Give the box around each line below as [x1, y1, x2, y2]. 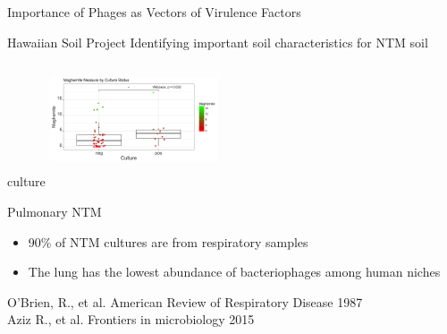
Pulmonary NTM [7, 201, 102, 220]
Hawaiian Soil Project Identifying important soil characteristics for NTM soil [7, 32, 428, 51]
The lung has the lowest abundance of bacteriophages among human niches [28, 262, 441, 281]
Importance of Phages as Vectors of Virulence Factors [7, 3, 301, 21]
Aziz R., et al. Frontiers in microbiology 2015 [7, 310, 255, 329]
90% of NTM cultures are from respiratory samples [28, 232, 308, 251]
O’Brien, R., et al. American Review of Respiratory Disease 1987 [7, 292, 363, 311]
